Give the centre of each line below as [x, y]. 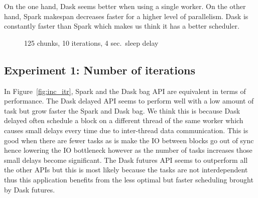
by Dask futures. [30, 189]
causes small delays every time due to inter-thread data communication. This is [126, 130]
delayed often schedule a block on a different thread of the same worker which [124, 120]
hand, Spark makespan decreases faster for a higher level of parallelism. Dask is [126, 16]
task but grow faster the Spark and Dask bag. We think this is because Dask [122, 110]
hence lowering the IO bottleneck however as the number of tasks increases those [128, 150]
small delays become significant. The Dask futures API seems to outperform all [126, 160]
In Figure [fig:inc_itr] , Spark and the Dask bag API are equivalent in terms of [125, 91]
